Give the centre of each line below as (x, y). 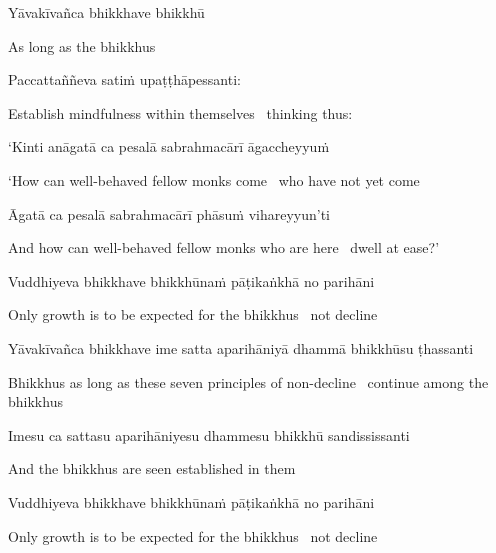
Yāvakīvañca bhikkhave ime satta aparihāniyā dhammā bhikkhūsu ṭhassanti (241, 347)
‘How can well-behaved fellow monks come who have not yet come (214, 179)
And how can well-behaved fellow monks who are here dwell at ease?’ (224, 247)
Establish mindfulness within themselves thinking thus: (180, 112)
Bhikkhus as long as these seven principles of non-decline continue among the (248, 381)
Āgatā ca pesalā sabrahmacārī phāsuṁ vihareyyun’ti (169, 213)
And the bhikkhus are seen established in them (152, 468)
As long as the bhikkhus (82, 45)
